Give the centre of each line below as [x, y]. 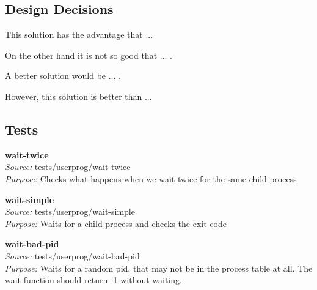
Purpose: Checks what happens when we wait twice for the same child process [151, 178]
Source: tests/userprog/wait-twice [68, 167]
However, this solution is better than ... [78, 96]
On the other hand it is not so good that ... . [89, 55]
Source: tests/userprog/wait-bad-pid [72, 255]
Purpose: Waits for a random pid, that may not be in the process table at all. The [159, 268]
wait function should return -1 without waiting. [93, 280]
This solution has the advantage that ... [79, 35]
